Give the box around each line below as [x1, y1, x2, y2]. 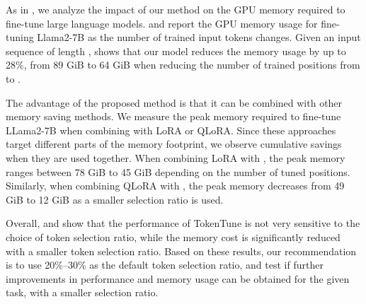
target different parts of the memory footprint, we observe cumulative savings [6, 136, 342, 151]
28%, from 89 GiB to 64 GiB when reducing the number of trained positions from [6, 57, 360, 72]
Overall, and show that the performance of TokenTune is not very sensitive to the [6, 216, 360, 230]
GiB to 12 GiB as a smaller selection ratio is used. [6, 192, 224, 206]
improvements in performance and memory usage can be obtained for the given [6, 271, 350, 286]
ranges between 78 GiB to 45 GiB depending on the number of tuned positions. [6, 164, 350, 179]
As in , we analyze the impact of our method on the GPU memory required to [6, 2, 345, 16]
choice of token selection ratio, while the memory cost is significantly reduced [6, 229, 341, 244]
